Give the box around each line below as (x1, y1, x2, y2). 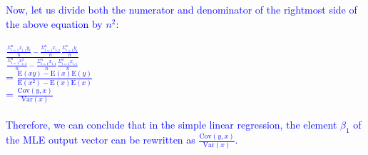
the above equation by (6, 16, 103, 31)
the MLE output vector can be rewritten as (6, 132, 195, 147)
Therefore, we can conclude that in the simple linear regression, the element (6, 116, 337, 131)
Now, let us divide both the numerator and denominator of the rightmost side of (6, 2, 357, 16)
